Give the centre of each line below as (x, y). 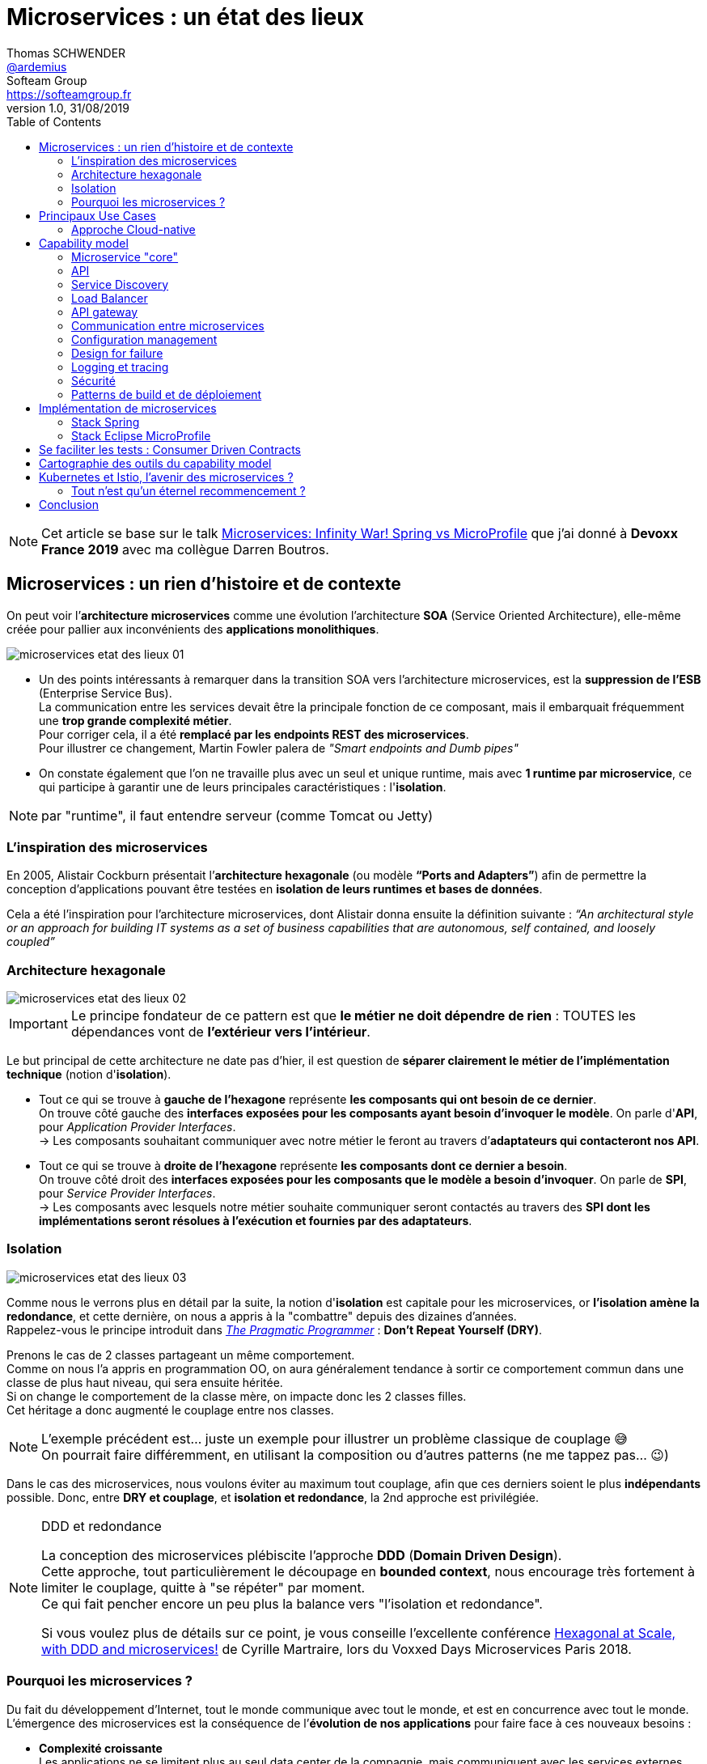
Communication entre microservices (168, 325)
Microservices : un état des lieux (185, 17)
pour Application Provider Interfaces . (138, 1127)
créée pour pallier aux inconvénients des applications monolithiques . (193, 629)
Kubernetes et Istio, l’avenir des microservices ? (166, 477)
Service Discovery (120, 284)
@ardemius (37, 66)
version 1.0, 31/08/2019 (68, 108)
